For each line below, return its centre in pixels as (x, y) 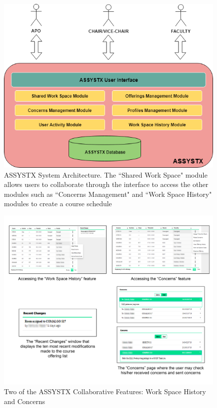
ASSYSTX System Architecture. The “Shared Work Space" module (106, 174)
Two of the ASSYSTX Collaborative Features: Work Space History (105, 391)
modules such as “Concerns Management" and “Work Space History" (108, 194)
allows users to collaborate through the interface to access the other (106, 184)
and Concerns (25, 401)
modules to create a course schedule (58, 204)
